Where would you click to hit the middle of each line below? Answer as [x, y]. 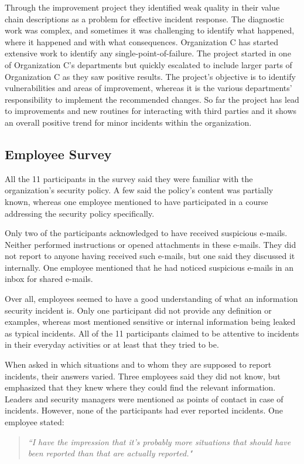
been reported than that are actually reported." [110, 453]
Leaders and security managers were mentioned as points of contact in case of [144, 399]
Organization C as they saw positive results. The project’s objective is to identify [150, 76]
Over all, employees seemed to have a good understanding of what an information [151, 299]
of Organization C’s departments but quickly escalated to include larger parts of [148, 64]
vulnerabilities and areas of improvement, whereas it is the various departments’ [148, 88]
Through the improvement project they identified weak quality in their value [142, 7]
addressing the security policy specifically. [80, 213]
